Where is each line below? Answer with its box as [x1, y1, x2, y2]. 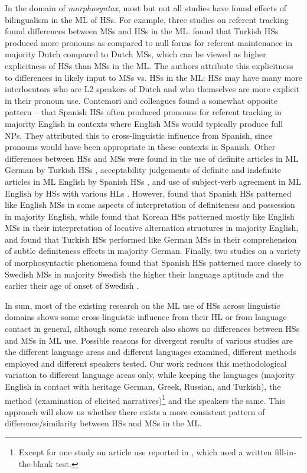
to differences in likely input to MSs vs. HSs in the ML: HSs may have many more [5, 71, 302, 83]
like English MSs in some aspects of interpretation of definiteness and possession [5, 198, 295, 211]
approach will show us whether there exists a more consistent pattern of [5, 405, 265, 417]
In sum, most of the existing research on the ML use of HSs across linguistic [5, 299, 280, 311]
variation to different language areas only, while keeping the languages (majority [5, 368, 295, 381]
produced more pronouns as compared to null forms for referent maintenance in [5, 36, 293, 48]
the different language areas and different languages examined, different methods [5, 345, 296, 358]
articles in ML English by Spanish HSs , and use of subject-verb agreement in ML [5, 175, 301, 187]
